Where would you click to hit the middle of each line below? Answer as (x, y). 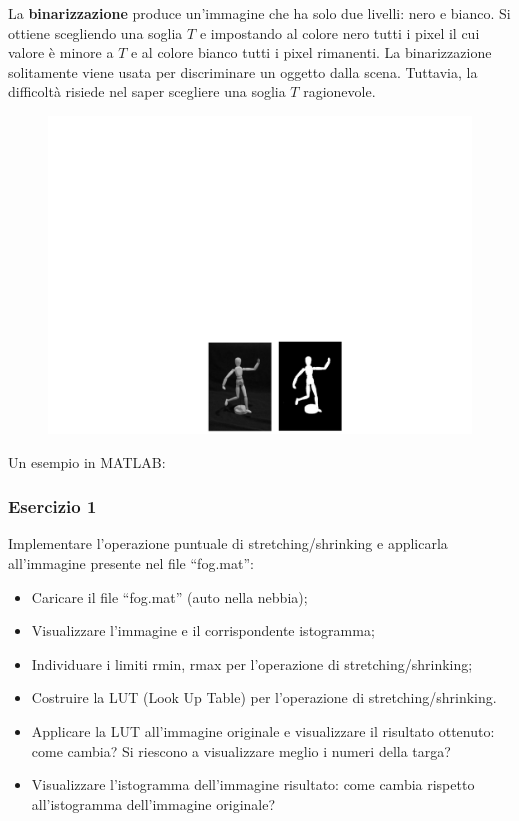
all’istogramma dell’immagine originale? (153, 803)
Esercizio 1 (52, 506)
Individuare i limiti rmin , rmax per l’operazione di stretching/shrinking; (252, 663)
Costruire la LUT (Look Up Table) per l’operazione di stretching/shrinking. (264, 697)
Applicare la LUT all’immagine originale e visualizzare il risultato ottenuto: (263, 730)
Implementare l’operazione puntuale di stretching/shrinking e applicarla (228, 543)
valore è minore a (61, 52)
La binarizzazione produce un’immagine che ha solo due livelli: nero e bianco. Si (259, 13)
